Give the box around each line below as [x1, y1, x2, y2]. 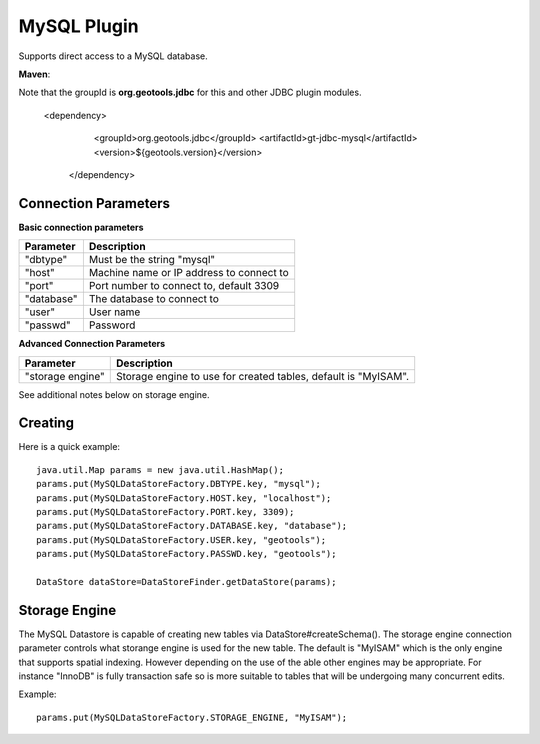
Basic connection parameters [18, 221, 144, 233]
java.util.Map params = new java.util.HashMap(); [36, 464, 285, 475]
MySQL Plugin [18, 15, 139, 37]
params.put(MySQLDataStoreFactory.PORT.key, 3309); [36, 506, 295, 518]
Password [88, 318, 136, 332]
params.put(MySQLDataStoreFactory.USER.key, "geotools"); [36, 534, 327, 545]
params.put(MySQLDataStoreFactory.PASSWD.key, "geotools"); [36, 548, 337, 560]
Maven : [18, 68, 51, 80]
